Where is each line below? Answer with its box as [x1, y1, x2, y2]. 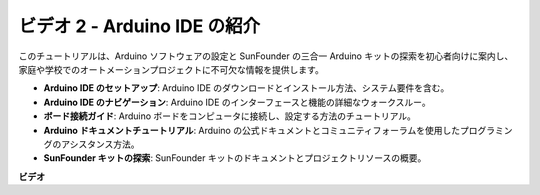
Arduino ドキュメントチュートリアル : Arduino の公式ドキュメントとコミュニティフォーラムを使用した [43, 124, 460, 136]
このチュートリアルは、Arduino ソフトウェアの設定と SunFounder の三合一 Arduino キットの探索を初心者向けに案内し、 [18, 50, 514, 62]
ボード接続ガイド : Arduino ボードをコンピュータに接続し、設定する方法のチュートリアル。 [43, 110, 417, 122]
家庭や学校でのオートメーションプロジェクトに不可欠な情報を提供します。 [18, 63, 324, 75]
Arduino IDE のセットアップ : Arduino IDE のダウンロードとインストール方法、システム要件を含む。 [43, 82, 450, 94]
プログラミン [459, 124, 513, 136]
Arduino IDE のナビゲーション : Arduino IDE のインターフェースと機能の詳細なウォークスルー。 [43, 96, 431, 108]
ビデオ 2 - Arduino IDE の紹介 [18, 15, 260, 37]
